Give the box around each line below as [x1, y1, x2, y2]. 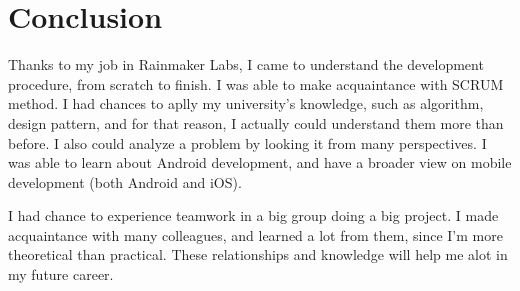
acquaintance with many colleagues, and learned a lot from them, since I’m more [8, 224, 503, 245]
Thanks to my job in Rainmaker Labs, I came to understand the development [8, 54, 484, 75]
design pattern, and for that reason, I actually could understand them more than [8, 112, 504, 133]
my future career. [8, 264, 114, 285]
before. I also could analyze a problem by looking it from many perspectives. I [8, 132, 487, 153]
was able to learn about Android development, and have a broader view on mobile [8, 152, 512, 173]
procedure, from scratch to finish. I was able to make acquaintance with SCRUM [8, 73, 504, 94]
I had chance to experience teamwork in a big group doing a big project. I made [8, 205, 499, 226]
